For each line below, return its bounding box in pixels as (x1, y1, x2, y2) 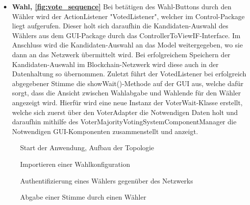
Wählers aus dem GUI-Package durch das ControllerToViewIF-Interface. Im (12, 30, 241, 40)
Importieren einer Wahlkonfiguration (20, 159, 130, 169)
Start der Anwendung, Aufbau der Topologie (20, 142, 154, 153)
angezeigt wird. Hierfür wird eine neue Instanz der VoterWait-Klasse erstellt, (12, 97, 243, 107)
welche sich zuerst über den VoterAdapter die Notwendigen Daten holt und (12, 107, 238, 117)
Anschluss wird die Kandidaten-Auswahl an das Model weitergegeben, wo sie (12, 40, 243, 50)
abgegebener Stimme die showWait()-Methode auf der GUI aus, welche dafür (12, 78, 244, 88)
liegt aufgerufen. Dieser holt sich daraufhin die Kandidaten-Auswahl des (12, 21, 228, 31)
